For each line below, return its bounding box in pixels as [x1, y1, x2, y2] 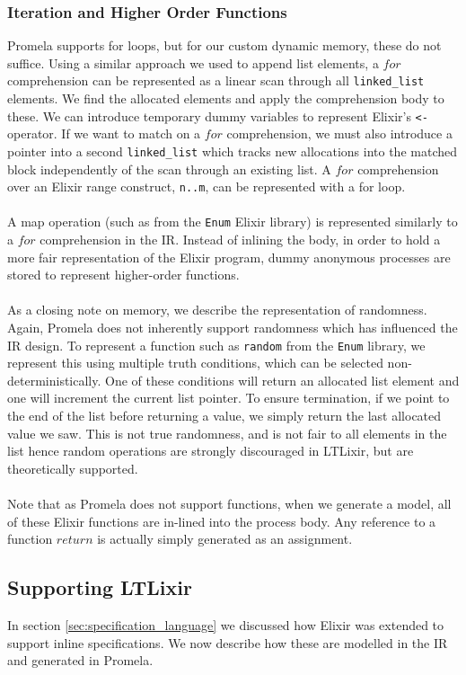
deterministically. [7, 370, 101, 389]
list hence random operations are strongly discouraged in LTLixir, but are [7, 441, 414, 460]
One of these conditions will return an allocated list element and [105, 370, 460, 389]
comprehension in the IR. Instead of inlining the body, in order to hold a [40, 230, 441, 249]
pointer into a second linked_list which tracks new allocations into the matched [7, 141, 457, 160]
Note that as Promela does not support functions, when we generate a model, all [7, 494, 452, 513]
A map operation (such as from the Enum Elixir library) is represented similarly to [7, 212, 458, 231]
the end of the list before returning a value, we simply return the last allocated [7, 406, 442, 425]
